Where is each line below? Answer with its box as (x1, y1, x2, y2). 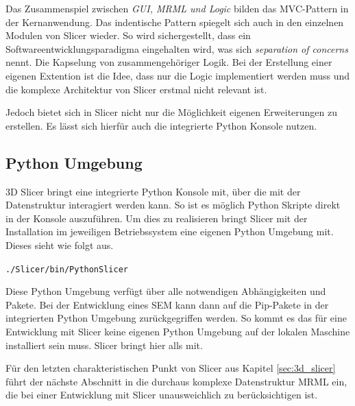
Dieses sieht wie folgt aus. (5, 237, 114, 252)
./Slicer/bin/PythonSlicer (5, 264, 128, 274)
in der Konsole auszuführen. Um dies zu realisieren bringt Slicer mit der (5, 211, 308, 225)
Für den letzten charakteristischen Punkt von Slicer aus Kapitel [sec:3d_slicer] (5, 361, 336, 375)
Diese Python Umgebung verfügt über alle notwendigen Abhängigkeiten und (5, 284, 326, 298)
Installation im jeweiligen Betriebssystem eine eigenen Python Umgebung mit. (5, 224, 334, 239)
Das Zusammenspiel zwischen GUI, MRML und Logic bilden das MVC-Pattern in (5, 1, 349, 15)
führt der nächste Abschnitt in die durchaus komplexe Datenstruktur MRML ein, (5, 374, 347, 388)
